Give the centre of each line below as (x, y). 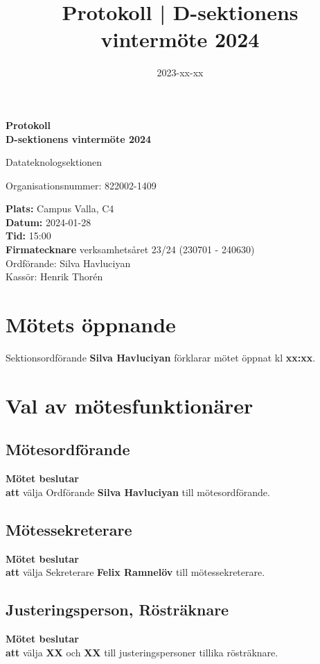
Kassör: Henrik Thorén (54, 276)
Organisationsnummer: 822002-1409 (81, 185)
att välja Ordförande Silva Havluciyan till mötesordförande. (138, 492)
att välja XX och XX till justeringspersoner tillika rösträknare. (142, 652)
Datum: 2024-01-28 (48, 222)
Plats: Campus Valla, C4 (60, 208)
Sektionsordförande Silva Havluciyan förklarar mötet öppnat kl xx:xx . (161, 357)
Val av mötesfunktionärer (130, 405)
